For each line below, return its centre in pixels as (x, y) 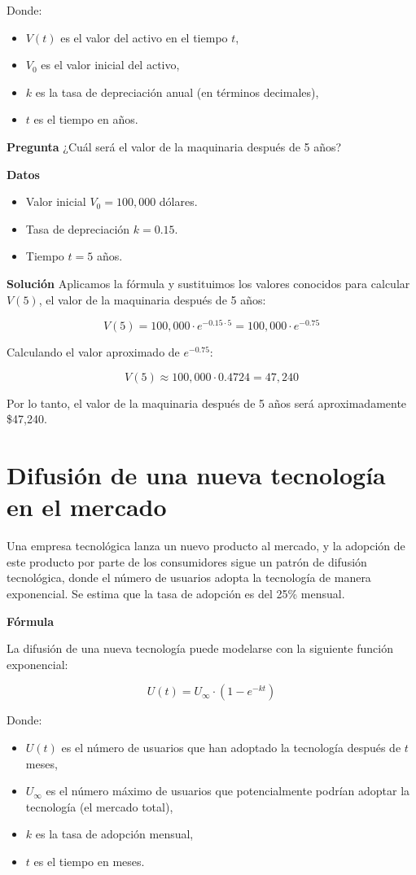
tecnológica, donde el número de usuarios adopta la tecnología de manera (189, 577)
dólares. (178, 201)
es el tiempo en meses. (89, 862)
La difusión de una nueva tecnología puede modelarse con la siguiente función (200, 648)
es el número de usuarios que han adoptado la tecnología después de (231, 748)
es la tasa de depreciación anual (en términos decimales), (177, 92)
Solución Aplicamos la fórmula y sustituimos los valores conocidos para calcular (208, 283)
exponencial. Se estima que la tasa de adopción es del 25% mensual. (176, 594)
